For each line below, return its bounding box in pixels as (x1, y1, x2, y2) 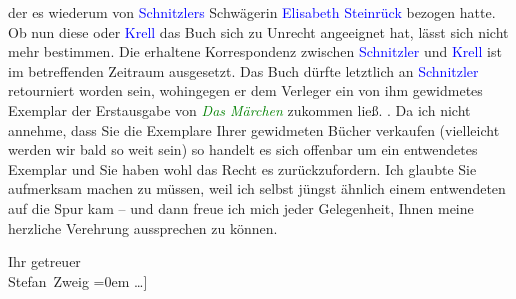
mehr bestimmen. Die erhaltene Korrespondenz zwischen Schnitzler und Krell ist (8, 41, 502, 62)
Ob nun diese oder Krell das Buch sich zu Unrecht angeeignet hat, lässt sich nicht (8, 21, 509, 42)
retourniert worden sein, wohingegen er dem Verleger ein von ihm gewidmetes (8, 80, 483, 101)
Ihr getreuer (8, 251, 81, 272)
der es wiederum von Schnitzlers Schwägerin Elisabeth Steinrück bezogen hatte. (8, 2, 496, 22)
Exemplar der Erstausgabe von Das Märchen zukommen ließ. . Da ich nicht (8, 99, 471, 120)
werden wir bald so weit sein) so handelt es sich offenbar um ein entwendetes (8, 139, 478, 160)
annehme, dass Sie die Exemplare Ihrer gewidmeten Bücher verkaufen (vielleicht (8, 119, 500, 140)
